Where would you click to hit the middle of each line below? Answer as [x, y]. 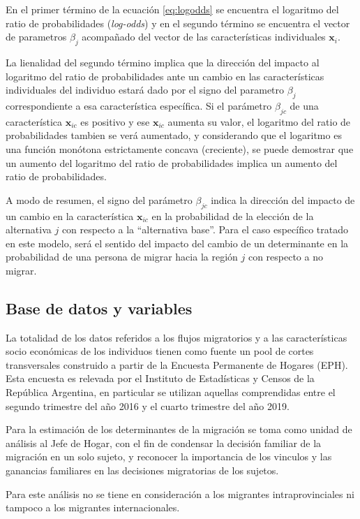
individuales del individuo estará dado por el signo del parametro [145, 90]
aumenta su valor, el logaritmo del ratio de [259, 121]
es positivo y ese [115, 121]
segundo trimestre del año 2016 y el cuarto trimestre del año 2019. [148, 405]
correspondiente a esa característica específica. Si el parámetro [139, 105]
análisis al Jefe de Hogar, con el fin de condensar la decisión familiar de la [164, 443]
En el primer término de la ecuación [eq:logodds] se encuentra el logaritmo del [172, 9]
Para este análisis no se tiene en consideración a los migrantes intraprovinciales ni [180, 494]
